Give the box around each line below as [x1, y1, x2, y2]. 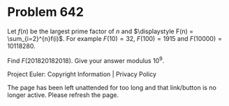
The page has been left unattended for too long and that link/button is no [7, 83, 216, 91]
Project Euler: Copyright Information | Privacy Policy [7, 70, 157, 78]
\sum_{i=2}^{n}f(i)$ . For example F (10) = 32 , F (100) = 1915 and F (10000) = [7, 34, 222, 42]
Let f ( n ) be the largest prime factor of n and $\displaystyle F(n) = [7, 27, 194, 35]
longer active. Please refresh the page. [7, 91, 119, 99]
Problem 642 [7, 4, 84, 20]
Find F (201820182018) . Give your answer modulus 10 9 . [7, 55, 165, 64]
